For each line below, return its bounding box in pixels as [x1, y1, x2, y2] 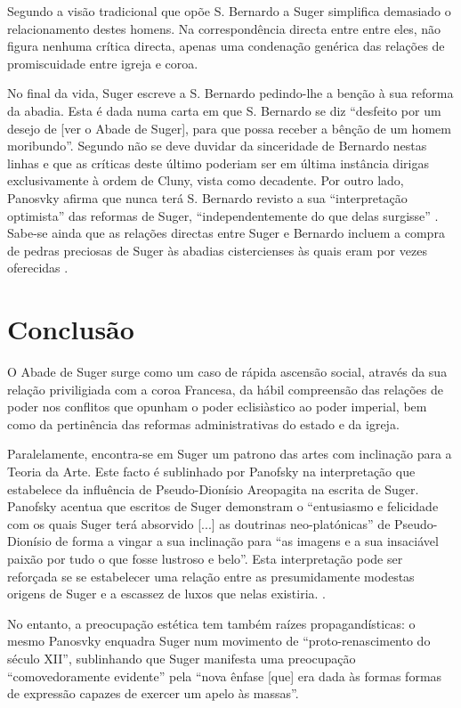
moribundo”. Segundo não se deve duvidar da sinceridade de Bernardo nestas [7, 136, 427, 155]
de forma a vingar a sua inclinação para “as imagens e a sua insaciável [55, 532, 439, 550]
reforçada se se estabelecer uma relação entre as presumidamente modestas [7, 566, 415, 585]
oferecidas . [7, 258, 69, 277]
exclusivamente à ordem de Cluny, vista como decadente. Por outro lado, [7, 171, 404, 190]
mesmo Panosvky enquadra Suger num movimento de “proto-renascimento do [7, 631, 431, 650]
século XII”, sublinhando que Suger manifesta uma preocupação [7, 648, 356, 667]
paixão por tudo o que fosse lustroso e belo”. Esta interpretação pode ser [7, 549, 403, 567]
